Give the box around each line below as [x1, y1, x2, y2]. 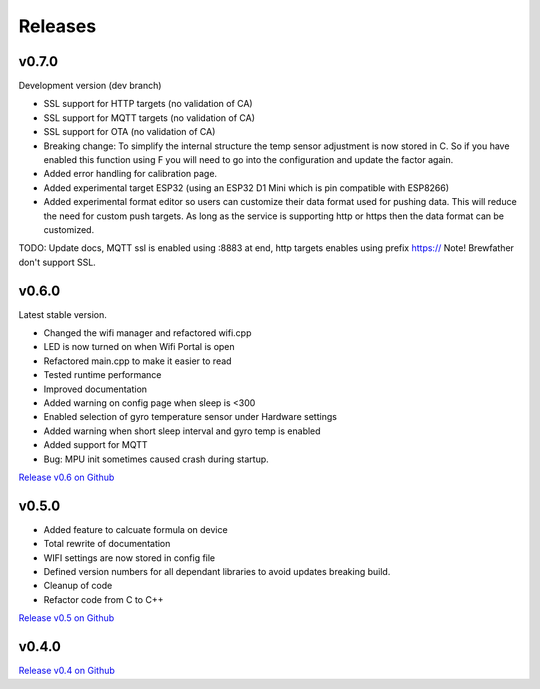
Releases [18, 15, 97, 37]
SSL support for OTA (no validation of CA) [43, 126, 216, 138]
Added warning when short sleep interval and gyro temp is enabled [43, 425, 321, 437]
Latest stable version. [18, 308, 107, 320]
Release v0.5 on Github [18, 612, 115, 624]
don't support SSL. [18, 256, 97, 268]
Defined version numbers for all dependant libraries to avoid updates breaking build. [43, 566, 391, 578]
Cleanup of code [43, 580, 113, 592]
